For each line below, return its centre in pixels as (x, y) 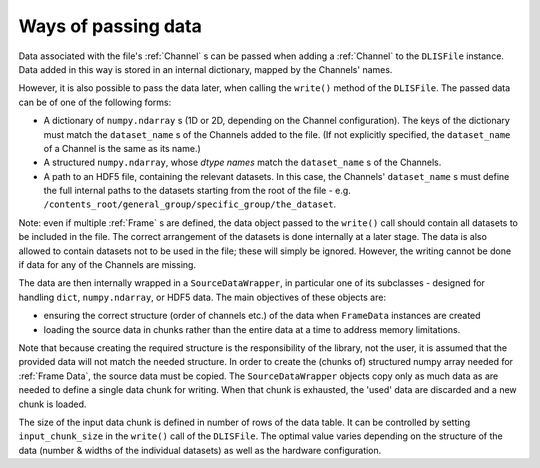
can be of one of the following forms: (95, 102)
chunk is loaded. (52, 404)
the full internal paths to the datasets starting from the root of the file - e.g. (197, 191)
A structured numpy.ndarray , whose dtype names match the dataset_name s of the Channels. (242, 162)
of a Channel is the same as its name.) (122, 148)
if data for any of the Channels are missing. (107, 265)
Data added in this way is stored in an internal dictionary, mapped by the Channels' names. (205, 69)
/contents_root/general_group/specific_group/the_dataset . (190, 204)
